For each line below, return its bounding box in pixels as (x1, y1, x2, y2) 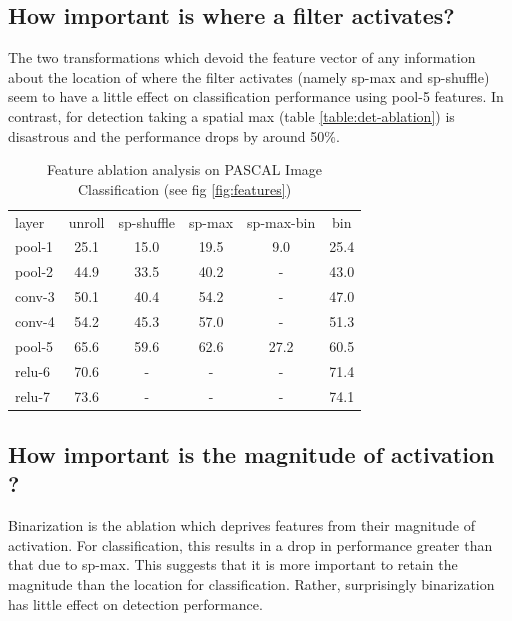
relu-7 (15, 385, 51, 406)
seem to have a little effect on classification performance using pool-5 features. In (8, 86, 504, 107)
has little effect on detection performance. (8, 593, 263, 614)
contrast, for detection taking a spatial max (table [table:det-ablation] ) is (8, 105, 455, 126)
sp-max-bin (247, 211, 316, 232)
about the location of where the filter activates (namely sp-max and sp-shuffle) (8, 66, 490, 87)
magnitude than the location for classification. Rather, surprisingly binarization (8, 573, 495, 594)
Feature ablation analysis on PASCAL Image (47, 159, 323, 180)
